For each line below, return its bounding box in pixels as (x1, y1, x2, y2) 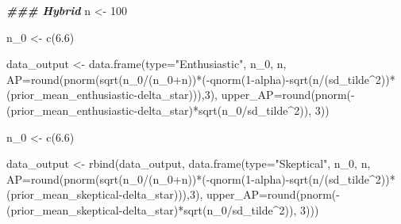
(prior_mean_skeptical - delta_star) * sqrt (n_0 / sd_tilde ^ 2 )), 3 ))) (6, 201, 319, 218)
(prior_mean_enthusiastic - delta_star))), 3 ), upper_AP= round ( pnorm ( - (6, 86, 355, 103)
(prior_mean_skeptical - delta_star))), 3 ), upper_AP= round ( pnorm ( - (6, 186, 340, 203)
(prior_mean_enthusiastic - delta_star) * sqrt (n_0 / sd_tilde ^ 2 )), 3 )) (6, 101, 330, 118)
